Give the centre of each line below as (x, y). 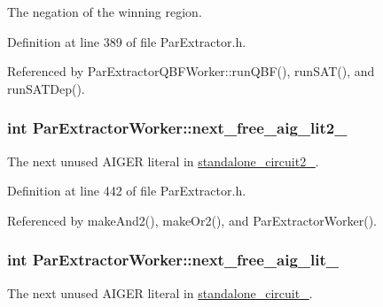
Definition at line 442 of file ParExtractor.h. (127, 191)
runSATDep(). (46, 88)
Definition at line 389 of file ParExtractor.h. (127, 41)
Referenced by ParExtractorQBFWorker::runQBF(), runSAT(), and (191, 71)
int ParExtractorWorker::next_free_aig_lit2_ (177, 128)
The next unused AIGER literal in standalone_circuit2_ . (163, 161)
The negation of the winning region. (105, 12)
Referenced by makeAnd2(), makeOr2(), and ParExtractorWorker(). (192, 220)
